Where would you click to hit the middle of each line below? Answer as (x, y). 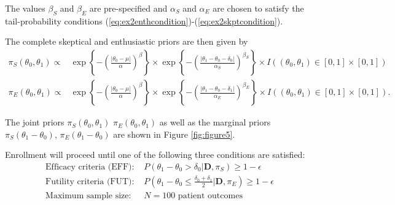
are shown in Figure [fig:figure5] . (174, 134)
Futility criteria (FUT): (90, 181)
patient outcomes (210, 196)
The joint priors (35, 122)
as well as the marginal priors (215, 122)
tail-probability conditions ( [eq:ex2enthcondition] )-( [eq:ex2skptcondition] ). (144, 20)
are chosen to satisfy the (258, 8)
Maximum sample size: (88, 196)
